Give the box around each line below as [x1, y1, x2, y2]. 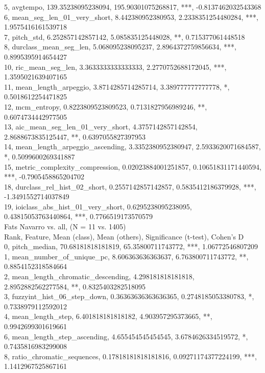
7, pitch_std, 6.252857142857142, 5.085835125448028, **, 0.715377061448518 [4, 31, 245, 42]
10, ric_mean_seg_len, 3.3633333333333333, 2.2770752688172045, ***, [4, 61, 227, 72]
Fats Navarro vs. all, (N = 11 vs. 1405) [4, 221, 126, 232]
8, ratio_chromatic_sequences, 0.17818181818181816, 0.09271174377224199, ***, [4, 351, 257, 361]
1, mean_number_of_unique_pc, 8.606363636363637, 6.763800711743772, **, [4, 251, 249, 261]
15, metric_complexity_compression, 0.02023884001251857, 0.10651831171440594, [4, 161, 261, 172]
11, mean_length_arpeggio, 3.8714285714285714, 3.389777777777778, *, [4, 81, 230, 92]
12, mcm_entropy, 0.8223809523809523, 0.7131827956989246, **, [4, 101, 207, 112]
